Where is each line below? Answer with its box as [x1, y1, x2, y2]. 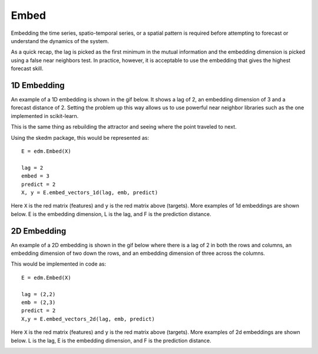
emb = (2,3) [21, 299, 56, 306]
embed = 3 [21, 173, 49, 179]
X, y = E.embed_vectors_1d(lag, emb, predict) [21, 189, 158, 196]
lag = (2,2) [21, 291, 56, 297]
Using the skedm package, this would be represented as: [11, 134, 150, 141]
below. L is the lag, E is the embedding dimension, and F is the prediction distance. [11, 337, 211, 344]
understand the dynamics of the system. [11, 37, 109, 44]
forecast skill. [11, 65, 44, 72]
